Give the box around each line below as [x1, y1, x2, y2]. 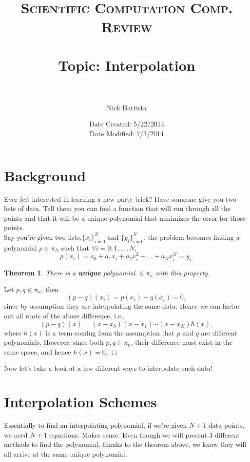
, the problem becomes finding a [144, 231, 240, 242]
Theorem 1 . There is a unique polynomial [4, 268, 135, 278]
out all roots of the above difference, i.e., [4, 311, 125, 321]
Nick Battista [107, 102, 147, 112]
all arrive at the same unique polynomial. [4, 448, 127, 459]
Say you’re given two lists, [4, 231, 82, 242]
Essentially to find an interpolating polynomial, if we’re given [4, 420, 187, 430]
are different [201, 327, 237, 337]
